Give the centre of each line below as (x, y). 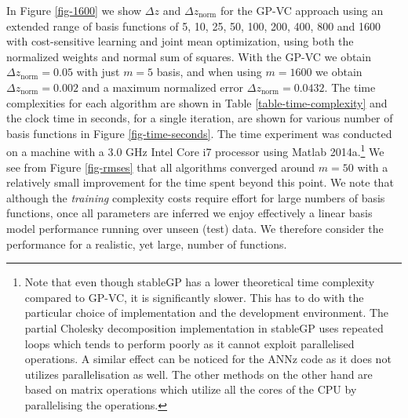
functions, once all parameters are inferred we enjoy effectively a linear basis (189, 213)
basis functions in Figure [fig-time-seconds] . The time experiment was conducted (199, 133)
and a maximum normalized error (163, 87)
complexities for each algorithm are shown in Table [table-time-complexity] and (197, 102)
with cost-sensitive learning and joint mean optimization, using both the (180, 41)
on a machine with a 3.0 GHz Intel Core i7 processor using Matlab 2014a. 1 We (195, 150)
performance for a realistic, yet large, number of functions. (147, 244)
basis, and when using (209, 72)
